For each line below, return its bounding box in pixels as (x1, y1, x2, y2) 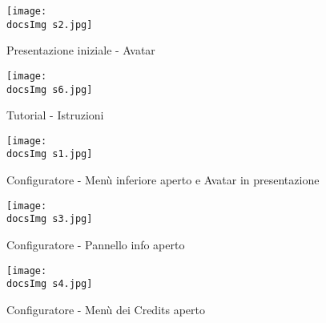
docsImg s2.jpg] (6, 18, 93, 30)
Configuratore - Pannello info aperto (6, 236, 185, 253)
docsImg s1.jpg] (6, 148, 93, 160)
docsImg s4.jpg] (6, 278, 93, 290)
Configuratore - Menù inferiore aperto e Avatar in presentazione (6, 172, 320, 188)
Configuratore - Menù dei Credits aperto (6, 301, 205, 317)
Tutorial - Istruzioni (6, 107, 104, 123)
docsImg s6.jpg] (6, 83, 93, 95)
